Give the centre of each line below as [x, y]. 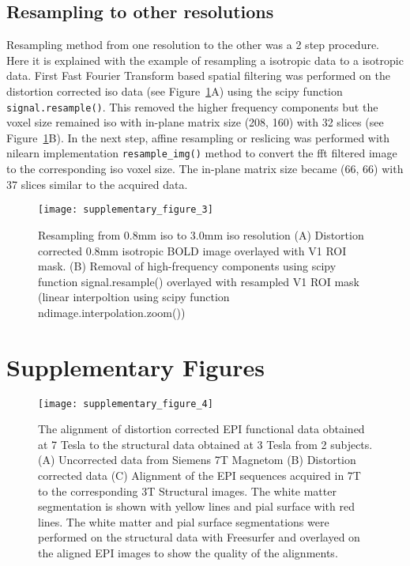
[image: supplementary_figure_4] [126, 404]
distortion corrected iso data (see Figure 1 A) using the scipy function [175, 91]
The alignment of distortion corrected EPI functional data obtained [201, 429]
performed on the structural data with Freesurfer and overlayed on [199, 537]
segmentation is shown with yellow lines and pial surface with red [197, 506]
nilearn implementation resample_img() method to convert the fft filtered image [202, 153]
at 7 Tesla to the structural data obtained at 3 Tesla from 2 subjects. [205, 444]
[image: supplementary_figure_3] [126, 210]
